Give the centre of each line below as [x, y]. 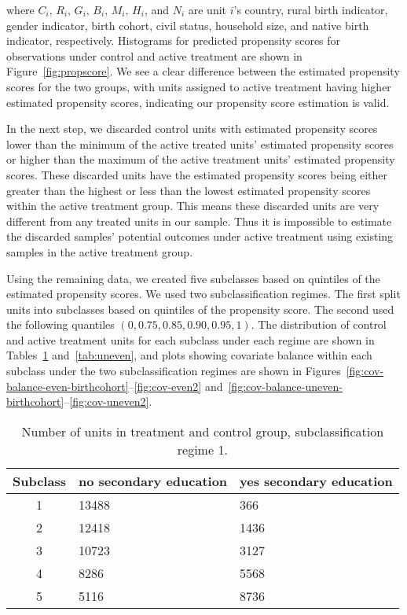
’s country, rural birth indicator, [311, 9]
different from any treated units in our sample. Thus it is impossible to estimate [199, 221]
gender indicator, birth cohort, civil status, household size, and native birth [188, 25]
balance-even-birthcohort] [68, 386]
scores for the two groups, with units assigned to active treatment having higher [199, 86]
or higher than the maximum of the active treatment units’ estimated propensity [201, 159]
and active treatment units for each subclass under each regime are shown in [191, 339]
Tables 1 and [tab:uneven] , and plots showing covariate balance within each [189, 355]
